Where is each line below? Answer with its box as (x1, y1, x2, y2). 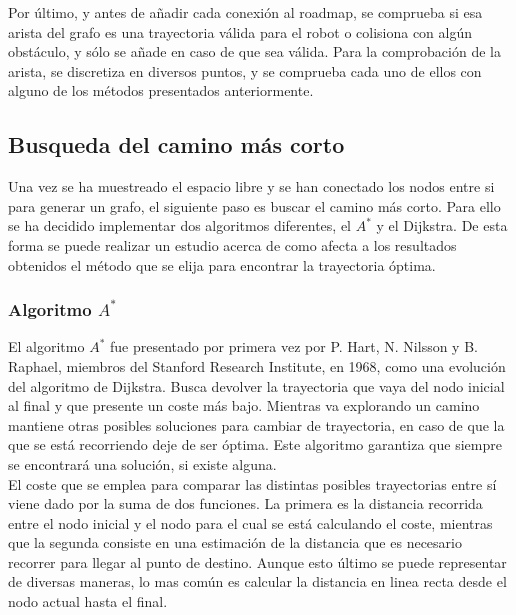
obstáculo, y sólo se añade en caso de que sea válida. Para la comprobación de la (8, 41, 501, 62)
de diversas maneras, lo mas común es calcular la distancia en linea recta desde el (8, 571, 507, 592)
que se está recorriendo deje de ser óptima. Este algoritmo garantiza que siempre (8, 434, 502, 455)
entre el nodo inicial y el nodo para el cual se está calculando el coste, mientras (8, 512, 493, 533)
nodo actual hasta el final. (8, 591, 168, 612)
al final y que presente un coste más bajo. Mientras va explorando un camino (8, 395, 480, 416)
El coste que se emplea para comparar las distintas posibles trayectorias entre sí (8, 473, 497, 494)
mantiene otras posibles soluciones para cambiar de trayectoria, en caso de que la (8, 414, 505, 435)
